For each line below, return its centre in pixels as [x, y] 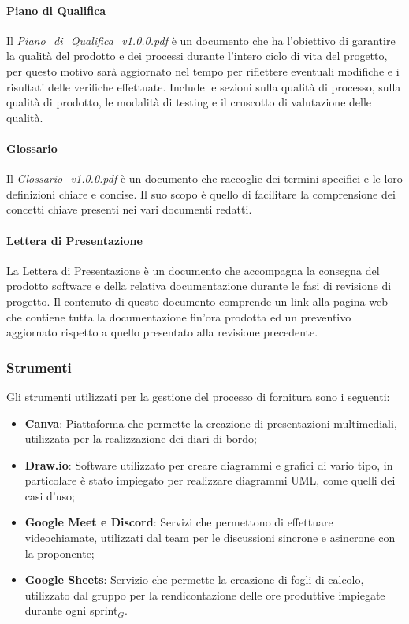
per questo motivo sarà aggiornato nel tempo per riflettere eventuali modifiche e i [203, 71]
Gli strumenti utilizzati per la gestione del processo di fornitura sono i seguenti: [198, 396]
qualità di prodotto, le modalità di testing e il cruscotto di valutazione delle [189, 102]
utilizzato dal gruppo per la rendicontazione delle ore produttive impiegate [205, 594]
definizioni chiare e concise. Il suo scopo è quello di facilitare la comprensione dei [201, 193]
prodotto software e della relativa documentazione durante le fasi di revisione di [199, 286]
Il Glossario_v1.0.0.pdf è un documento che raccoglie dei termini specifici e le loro [204, 178]
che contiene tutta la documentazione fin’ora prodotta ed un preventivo [179, 316]
